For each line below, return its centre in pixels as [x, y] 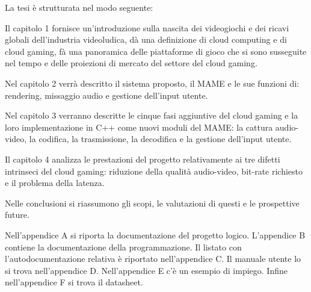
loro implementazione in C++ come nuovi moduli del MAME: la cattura [139, 127]
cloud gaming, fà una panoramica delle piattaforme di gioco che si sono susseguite [156, 51]
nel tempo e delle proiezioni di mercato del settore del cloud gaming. [131, 63]
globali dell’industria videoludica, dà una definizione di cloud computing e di [146, 39]
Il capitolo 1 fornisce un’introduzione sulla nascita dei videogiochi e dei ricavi [147, 27]
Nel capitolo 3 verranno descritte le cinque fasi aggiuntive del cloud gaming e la [152, 115]
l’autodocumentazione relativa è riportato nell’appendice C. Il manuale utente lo [153, 259]
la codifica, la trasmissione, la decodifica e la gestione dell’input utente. [160, 139]
